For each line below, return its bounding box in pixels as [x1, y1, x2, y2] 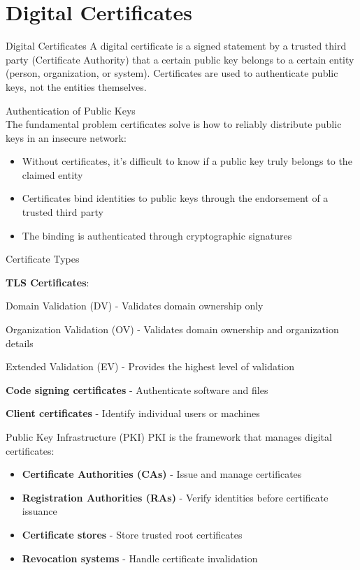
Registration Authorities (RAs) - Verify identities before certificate [22, 490, 329, 504]
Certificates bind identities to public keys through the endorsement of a [22, 191, 329, 205]
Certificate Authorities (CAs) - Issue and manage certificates [22, 467, 302, 481]
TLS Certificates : [6, 275, 89, 289]
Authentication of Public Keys [6, 103, 136, 117]
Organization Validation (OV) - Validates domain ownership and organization [6, 322, 339, 337]
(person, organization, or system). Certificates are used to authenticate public [6, 66, 338, 80]
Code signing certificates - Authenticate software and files [6, 382, 268, 397]
